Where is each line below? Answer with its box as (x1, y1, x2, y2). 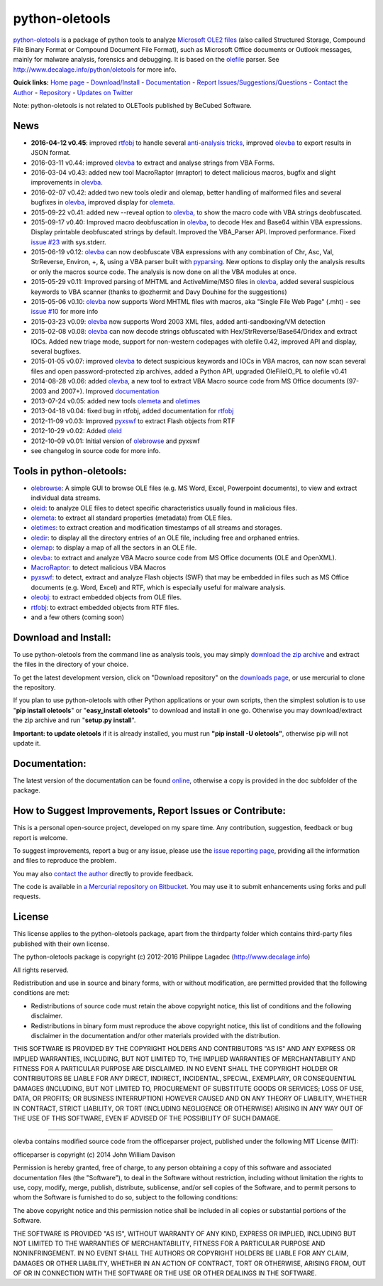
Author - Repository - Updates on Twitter (13, 88, 133, 97)
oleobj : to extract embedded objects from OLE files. (30, 593, 182, 601)
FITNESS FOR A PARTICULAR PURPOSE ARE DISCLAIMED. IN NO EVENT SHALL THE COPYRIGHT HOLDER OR (13, 1064, 338, 1073)
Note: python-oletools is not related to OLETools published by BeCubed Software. (13, 101, 252, 109)
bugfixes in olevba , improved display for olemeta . (30, 198, 175, 207)
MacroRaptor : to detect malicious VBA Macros (30, 563, 167, 572)
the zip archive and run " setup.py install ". (13, 716, 136, 724)
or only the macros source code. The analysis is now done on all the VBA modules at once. (30, 267, 297, 276)
